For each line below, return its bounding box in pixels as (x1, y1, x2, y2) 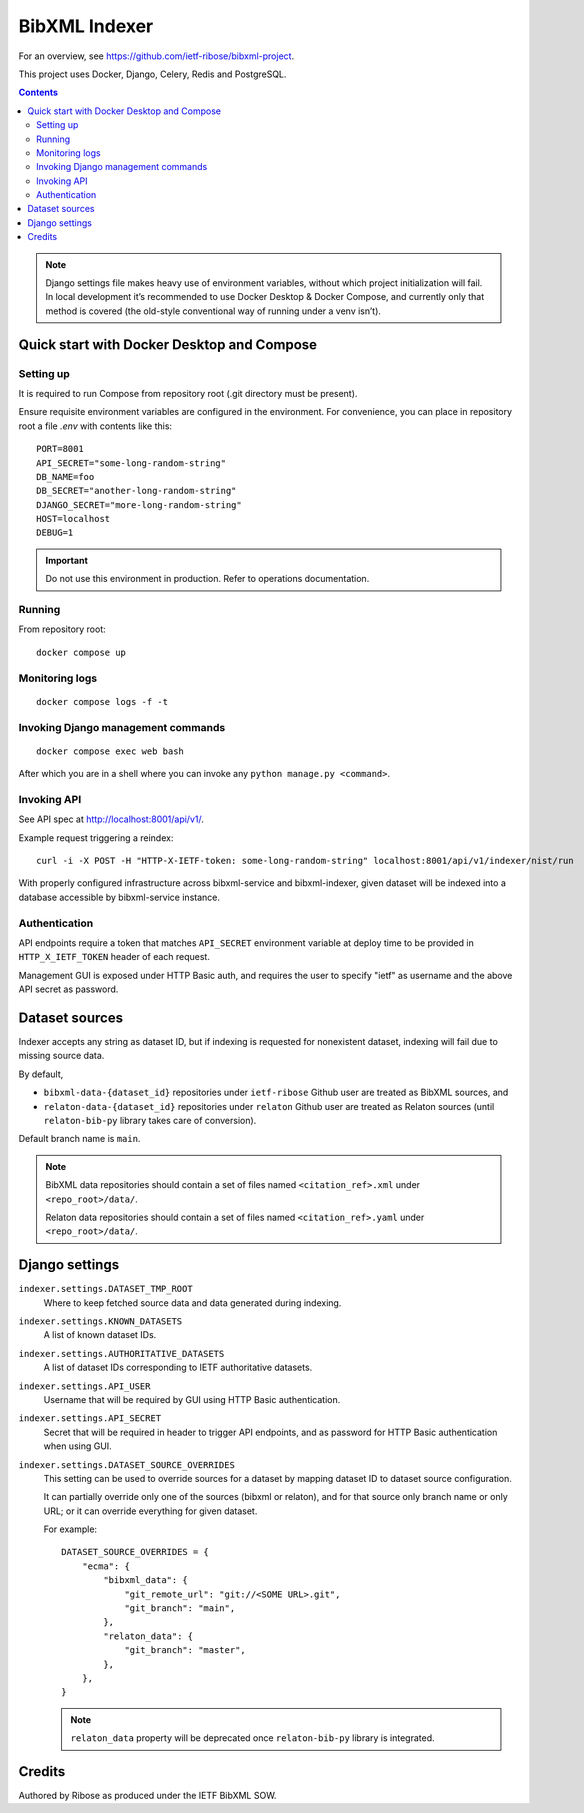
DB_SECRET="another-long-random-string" (36, 485, 237, 497)
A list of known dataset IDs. (43, 1329, 157, 1341)
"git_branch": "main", (124, 1603, 236, 1614)
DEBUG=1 (36, 527, 74, 539)
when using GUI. (43, 1440, 112, 1452)
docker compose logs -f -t (36, 696, 169, 707)
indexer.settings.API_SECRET (18, 1413, 162, 1424)
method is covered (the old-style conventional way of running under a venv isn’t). (45, 305, 382, 317)
